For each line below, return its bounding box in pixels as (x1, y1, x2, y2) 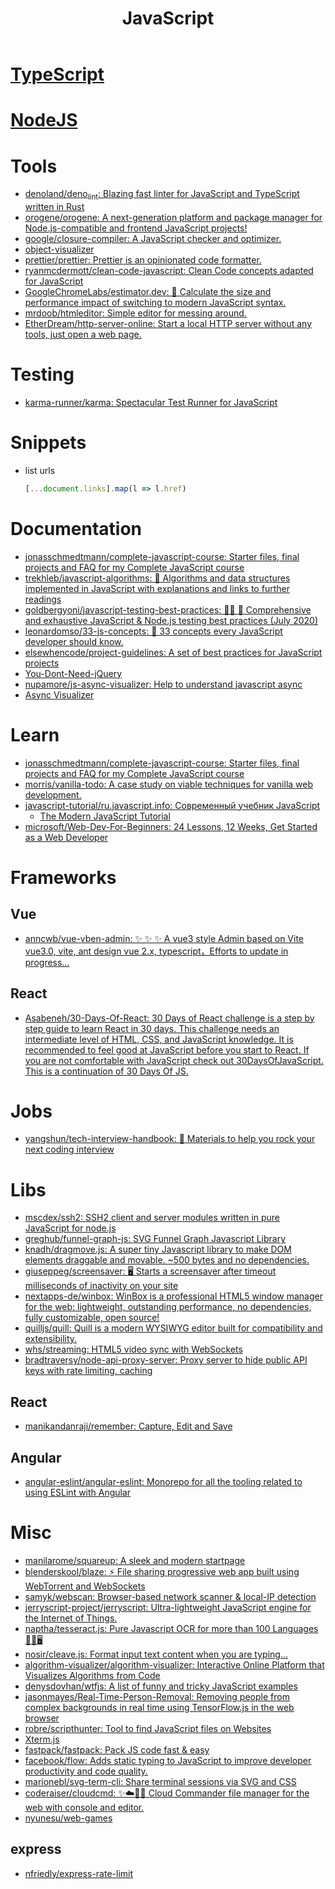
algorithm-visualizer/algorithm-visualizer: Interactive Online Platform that (24, 1658, 325, 1671)
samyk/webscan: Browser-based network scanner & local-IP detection (24, 1590, 317, 1602)
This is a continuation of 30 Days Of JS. (24, 1065, 189, 1077)
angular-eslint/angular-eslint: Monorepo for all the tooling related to (24, 1476, 303, 1488)
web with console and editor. (24, 1801, 145, 1813)
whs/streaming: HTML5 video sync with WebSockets (24, 1343, 243, 1356)
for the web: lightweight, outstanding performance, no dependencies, (24, 1301, 312, 1313)
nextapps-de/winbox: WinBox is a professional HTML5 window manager (24, 1290, 323, 1302)
